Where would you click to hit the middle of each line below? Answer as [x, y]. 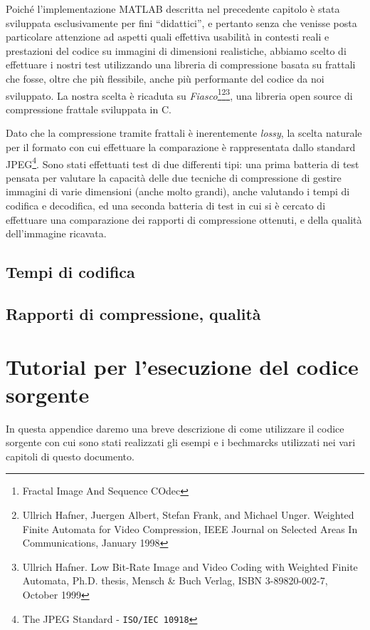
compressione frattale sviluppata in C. [89, 109]
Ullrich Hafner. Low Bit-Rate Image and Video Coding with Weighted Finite [190, 566]
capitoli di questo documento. [70, 456]
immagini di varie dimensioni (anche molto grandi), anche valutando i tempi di [178, 191]
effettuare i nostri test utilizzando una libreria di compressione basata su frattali [181, 64]
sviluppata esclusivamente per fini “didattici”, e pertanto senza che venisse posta [181, 22]
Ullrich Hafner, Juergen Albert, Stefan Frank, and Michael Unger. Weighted [188, 515]
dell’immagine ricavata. [56, 233]
